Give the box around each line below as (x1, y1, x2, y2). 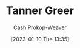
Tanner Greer (5, 4, 75, 18)
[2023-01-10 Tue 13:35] (10, 35, 70, 43)
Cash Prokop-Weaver (13, 24, 67, 31)
